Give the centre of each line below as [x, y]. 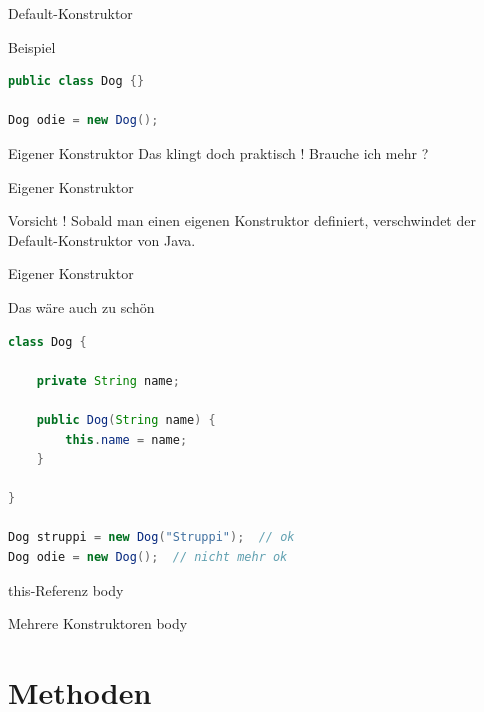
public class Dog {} [76, 81]
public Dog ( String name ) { [126, 419]
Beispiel [32, 46]
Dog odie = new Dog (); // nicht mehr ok [148, 557]
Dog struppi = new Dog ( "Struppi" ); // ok [151, 537]
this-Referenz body [66, 589]
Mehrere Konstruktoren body [98, 623]
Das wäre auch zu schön [81, 306]
